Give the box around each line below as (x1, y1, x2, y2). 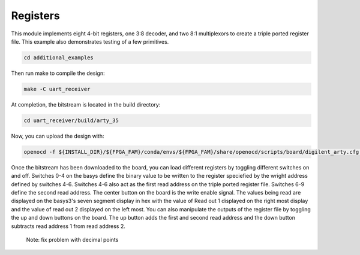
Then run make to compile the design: (11, 69, 105, 77)
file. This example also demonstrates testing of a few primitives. (11, 38, 169, 45)
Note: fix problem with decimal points (26, 236, 119, 243)
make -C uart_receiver (23, 86, 91, 92)
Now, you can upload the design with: (11, 132, 104, 139)
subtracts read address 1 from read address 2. (11, 222, 126, 230)
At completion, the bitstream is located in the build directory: (11, 101, 161, 108)
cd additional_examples (23, 54, 94, 61)
